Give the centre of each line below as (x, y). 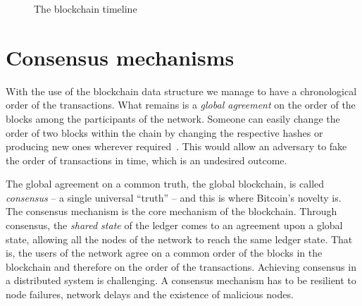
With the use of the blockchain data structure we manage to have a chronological (181, 91)
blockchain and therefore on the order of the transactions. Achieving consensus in (181, 266)
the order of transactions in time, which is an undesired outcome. (146, 160)
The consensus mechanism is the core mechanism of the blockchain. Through (171, 211)
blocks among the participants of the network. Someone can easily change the (173, 118)
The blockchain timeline (86, 8)
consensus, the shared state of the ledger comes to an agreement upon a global (174, 225)
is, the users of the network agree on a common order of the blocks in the (164, 253)
